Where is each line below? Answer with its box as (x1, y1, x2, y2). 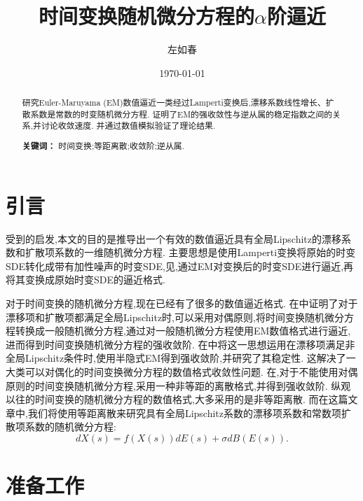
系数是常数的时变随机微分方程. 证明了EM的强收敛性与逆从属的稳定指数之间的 (30, 108, 333, 120)
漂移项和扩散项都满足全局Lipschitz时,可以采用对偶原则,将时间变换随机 (6, 309, 324, 324)
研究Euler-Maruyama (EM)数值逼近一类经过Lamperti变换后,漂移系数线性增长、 (22, 97, 326, 108)
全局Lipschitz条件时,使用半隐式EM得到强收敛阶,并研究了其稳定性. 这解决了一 (6, 351, 356, 365)
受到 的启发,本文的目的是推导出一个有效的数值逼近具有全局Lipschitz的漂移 (6, 231, 341, 246)
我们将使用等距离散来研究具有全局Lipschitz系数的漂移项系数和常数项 (27, 405, 341, 420)
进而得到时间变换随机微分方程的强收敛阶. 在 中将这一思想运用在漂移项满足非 (6, 337, 355, 351)
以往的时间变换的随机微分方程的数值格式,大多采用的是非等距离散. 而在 (6, 392, 329, 407)
